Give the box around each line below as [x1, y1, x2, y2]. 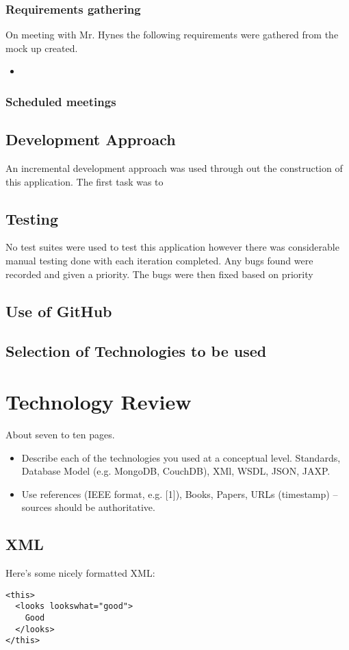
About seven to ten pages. [5, 427, 115, 441]
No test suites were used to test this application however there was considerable [5, 240, 339, 254]
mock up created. [5, 40, 78, 55]
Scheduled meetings [5, 92, 116, 110]
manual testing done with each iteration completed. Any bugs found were [5, 253, 313, 268]
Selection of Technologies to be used [5, 340, 267, 362]
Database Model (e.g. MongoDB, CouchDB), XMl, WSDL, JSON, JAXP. [21, 464, 331, 478]
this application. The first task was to [5, 174, 164, 188]
